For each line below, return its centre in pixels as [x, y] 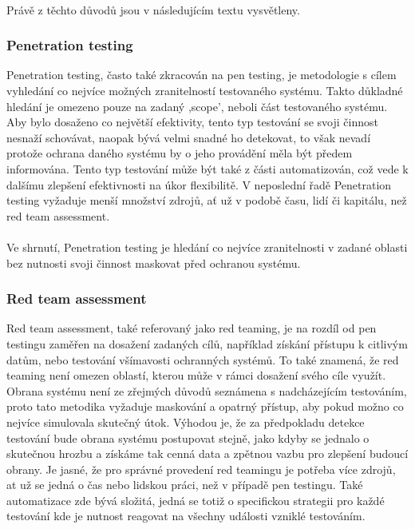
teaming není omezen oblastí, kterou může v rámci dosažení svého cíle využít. [196, 375]
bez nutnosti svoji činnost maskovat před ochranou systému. [154, 263]
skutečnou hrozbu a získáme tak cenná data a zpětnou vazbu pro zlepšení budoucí [207, 453]
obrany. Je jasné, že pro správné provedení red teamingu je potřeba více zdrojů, [201, 469]
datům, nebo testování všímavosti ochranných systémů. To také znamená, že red [203, 359]
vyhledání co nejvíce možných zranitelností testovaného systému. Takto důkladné [205, 90]
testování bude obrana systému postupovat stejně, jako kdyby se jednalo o [188, 438]
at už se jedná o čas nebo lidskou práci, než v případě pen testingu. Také [185, 485]
